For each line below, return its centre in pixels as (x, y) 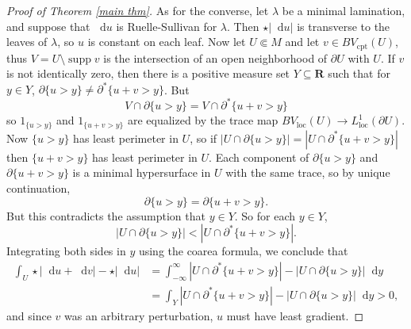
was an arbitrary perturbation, (138, 315)
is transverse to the (344, 26)
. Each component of (259, 157)
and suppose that (48, 26)
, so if (204, 138)
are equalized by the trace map (203, 120)
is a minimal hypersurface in (142, 172)
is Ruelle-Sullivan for (167, 26)
